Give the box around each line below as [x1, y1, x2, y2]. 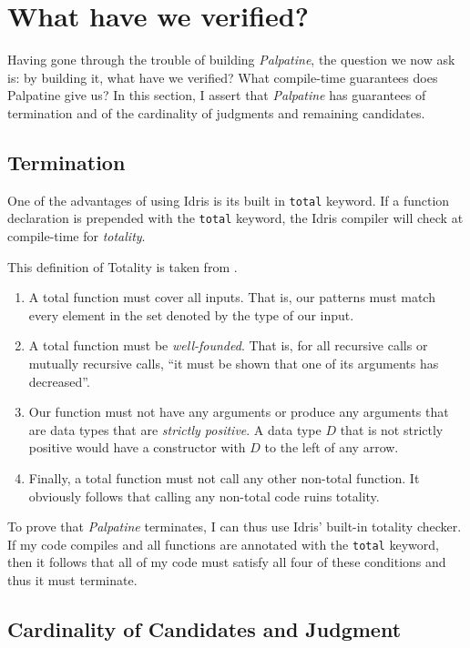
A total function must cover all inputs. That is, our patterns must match [28, 288, 435, 307]
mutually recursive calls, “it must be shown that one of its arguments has [28, 353, 439, 372]
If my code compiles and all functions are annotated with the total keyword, [7, 534, 439, 553]
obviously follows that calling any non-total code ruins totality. [28, 486, 380, 505]
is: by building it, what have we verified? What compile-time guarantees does [7, 67, 438, 86]
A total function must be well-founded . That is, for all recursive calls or [28, 336, 428, 355]
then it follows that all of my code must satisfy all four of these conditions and [7, 552, 446, 572]
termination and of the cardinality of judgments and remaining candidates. [7, 103, 425, 122]
